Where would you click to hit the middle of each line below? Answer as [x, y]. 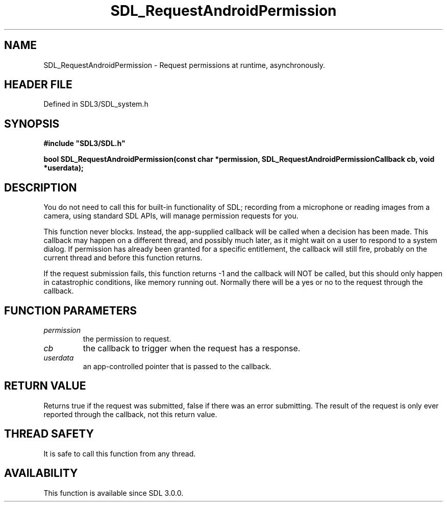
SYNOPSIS [32, 124]
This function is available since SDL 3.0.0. [114, 493]
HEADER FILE [38, 85]
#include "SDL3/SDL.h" [84, 143]
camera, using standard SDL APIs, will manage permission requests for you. [171, 216]
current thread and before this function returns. [123, 258]
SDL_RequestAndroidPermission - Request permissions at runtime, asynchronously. [184, 65]
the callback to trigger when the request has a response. [192, 348]
